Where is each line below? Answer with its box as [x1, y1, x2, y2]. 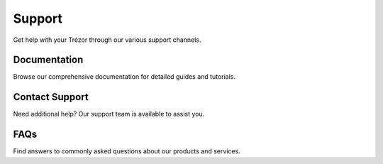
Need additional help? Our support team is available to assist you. [13, 110, 205, 119]
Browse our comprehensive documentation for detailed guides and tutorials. [13, 72, 236, 81]
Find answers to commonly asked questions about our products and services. [13, 147, 240, 155]
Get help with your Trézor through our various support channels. [13, 35, 201, 44]
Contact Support [13, 91, 89, 103]
